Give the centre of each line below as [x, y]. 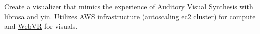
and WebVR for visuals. [41, 26]
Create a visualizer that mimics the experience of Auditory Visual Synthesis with [129, 6]
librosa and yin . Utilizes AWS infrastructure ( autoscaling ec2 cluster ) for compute [130, 16]
